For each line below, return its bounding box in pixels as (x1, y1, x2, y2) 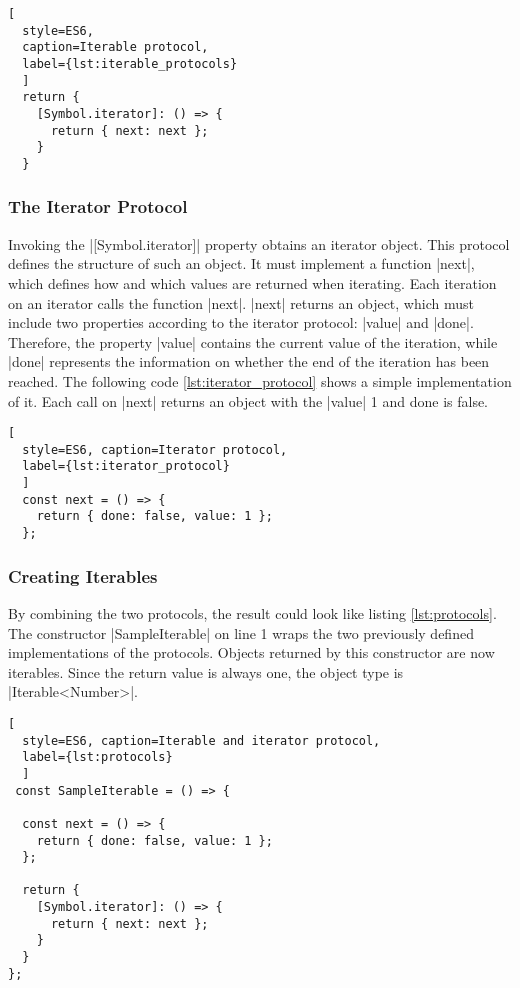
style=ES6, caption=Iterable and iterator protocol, (22, 733, 381, 748)
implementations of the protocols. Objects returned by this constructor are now (8, 642, 495, 663)
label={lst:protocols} (22, 750, 173, 765)
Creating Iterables (8, 563, 158, 588)
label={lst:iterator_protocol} (22, 459, 230, 474)
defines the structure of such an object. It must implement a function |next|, (8, 253, 475, 274)
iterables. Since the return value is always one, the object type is (8, 661, 404, 682)
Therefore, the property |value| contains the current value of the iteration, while (8, 331, 498, 352)
